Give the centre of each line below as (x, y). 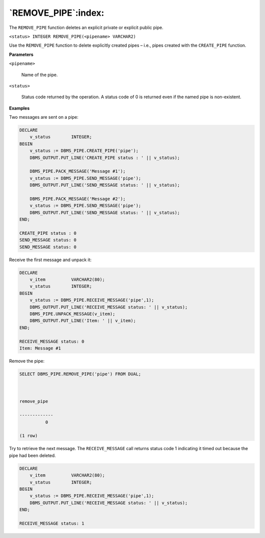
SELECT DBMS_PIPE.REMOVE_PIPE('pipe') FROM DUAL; (80, 374)
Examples (19, 108)
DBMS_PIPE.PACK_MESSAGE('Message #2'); (78, 199)
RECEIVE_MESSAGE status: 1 (52, 523)
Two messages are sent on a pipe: (44, 117)
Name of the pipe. (40, 75)
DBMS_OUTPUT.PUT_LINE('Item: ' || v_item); (83, 321)
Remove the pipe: (27, 361)
